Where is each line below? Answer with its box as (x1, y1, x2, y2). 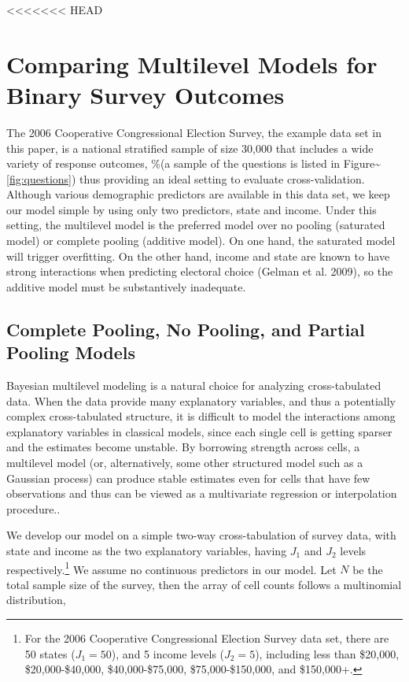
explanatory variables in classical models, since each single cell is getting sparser (6, 423, 392, 439)
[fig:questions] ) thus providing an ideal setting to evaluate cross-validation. (6, 170, 365, 187)
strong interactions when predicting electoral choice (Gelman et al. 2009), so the (6, 263, 393, 280)
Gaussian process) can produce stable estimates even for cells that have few (6, 469, 370, 486)
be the (352, 561, 383, 577)
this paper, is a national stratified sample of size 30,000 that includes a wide (6, 139, 374, 156)
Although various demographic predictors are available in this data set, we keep (6, 186, 390, 202)
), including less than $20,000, (255, 645, 400, 662)
